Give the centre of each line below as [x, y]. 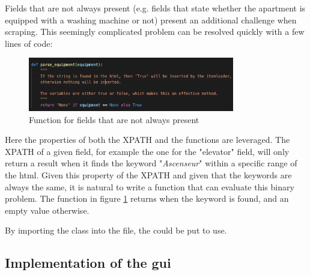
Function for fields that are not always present [114, 119]
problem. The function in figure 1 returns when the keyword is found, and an [147, 198]
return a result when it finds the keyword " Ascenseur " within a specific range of [151, 163]
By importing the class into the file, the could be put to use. [116, 230]
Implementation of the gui [88, 263]
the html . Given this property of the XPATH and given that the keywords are [148, 175]
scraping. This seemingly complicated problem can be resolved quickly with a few [155, 32]
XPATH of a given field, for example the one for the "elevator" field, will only [147, 151]
